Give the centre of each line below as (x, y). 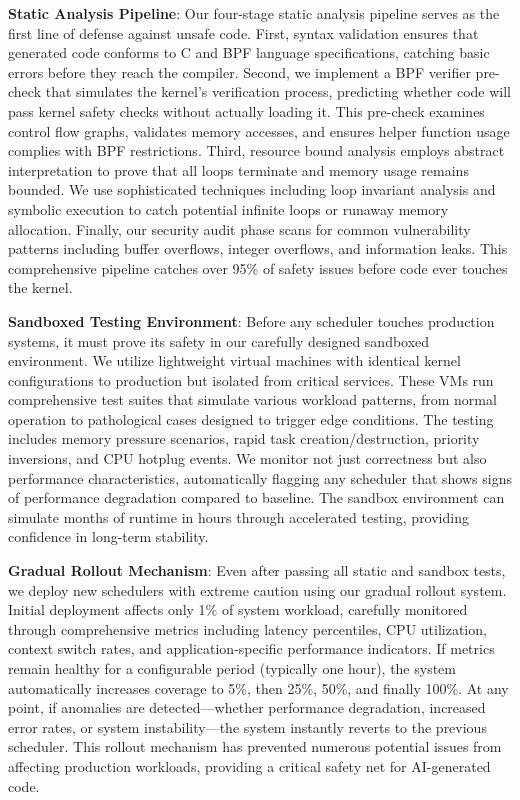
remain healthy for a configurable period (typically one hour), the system (232, 668)
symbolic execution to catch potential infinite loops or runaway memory (228, 208)
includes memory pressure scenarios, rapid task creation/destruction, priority (244, 438)
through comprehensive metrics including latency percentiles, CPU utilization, (247, 628)
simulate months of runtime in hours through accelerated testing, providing (238, 516)
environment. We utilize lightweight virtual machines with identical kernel (234, 360)
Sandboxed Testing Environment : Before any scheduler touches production (251, 320)
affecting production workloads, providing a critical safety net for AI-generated (249, 765)
